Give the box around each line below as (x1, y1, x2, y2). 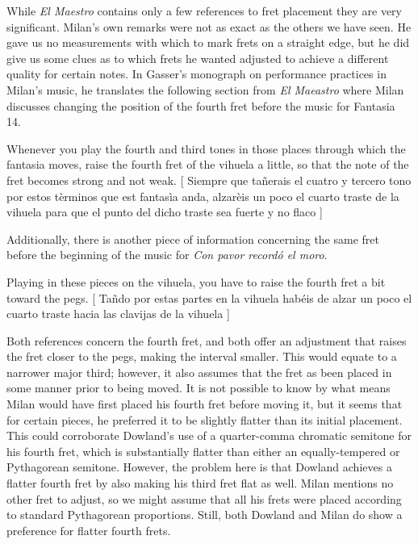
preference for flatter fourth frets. (6, 521, 171, 538)
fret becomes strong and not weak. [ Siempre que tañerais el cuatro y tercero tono (6, 171, 412, 188)
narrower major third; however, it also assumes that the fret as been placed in (6, 363, 392, 380)
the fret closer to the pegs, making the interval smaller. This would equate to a (6, 348, 397, 365)
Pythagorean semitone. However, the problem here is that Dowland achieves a (6, 458, 392, 475)
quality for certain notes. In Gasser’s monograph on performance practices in (6, 65, 387, 82)
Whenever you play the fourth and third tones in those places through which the (6, 140, 406, 157)
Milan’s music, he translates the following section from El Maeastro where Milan (6, 81, 404, 98)
